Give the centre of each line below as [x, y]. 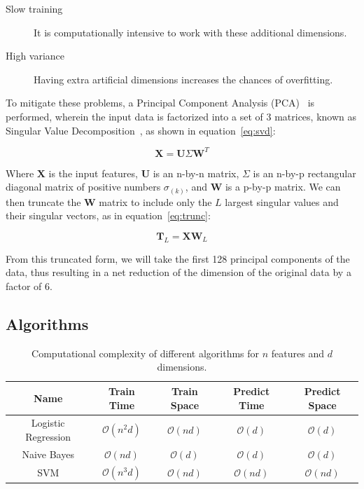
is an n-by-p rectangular [304, 173]
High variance [35, 56]
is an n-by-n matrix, [196, 173]
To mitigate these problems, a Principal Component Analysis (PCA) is [160, 103]
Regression [48, 436]
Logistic [48, 423]
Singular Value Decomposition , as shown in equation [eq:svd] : [141, 130]
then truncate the [43, 201]
